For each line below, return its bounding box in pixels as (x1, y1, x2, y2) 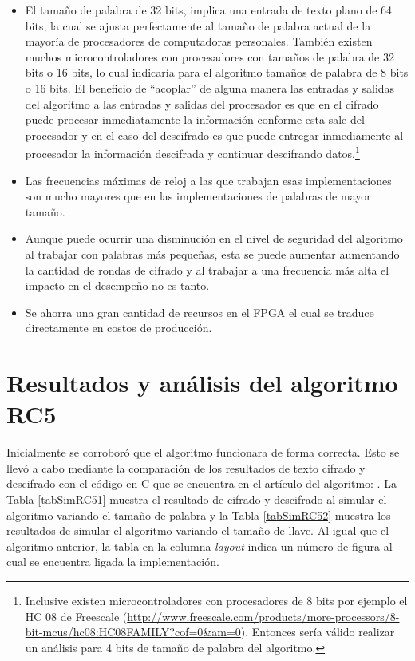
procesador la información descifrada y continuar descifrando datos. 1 (25, 143, 360, 161)
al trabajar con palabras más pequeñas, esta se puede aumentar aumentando (25, 245, 400, 262)
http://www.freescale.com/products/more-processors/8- (127, 608, 400, 624)
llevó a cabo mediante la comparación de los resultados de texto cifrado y (6, 459, 366, 476)
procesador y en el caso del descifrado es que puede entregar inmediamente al (25, 126, 404, 143)
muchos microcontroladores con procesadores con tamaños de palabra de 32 (25, 48, 394, 65)
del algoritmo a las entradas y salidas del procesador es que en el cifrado (25, 95, 379, 112)
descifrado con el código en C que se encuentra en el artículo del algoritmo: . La (6, 475, 397, 492)
